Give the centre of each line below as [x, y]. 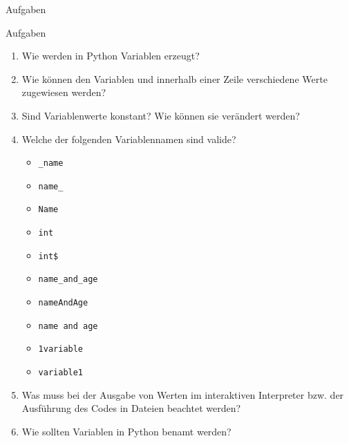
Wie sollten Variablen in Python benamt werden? [126, 431]
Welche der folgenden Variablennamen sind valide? [129, 139]
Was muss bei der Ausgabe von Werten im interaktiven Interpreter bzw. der [183, 394]
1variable [61, 349]
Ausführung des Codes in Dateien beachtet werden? [131, 408]
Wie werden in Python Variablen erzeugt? [111, 56]
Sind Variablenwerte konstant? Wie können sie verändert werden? [161, 115]
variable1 [61, 373]
